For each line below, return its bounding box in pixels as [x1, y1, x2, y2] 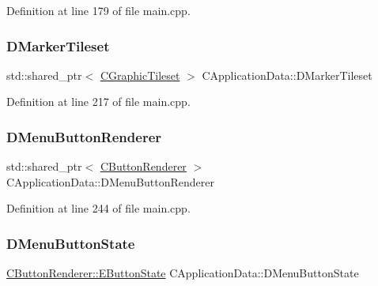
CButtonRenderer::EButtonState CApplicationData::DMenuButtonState [6, 265, 359, 281]
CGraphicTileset [100, 66, 180, 83]
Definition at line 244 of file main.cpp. [6, 200, 191, 216]
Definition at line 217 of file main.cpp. [6, 93, 191, 110]
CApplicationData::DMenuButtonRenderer [6, 173, 215, 190]
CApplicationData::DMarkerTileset [202, 66, 372, 83]
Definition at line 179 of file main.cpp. [6, 2, 191, 18]
